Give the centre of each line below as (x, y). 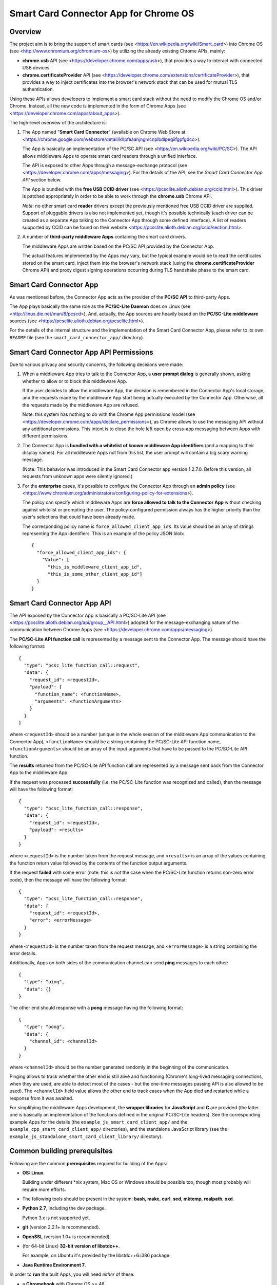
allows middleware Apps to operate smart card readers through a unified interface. (110, 156)
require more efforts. (44, 1189)
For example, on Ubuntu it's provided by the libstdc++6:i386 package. (96, 1255)
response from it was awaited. (42, 1098)
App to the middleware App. (39, 773)
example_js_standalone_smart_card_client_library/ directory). (86, 1136)
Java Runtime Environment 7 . (54, 1265)
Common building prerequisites (61, 1151)
